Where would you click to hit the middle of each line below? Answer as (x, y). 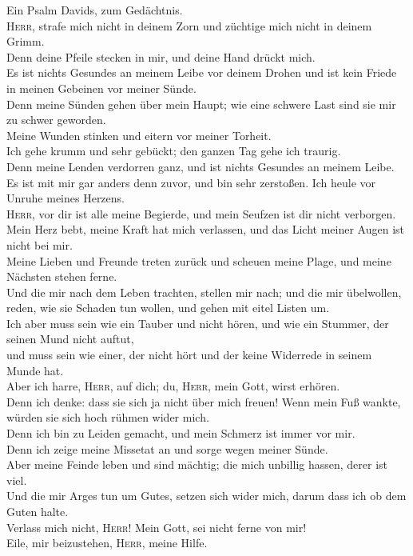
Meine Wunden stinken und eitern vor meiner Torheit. (139, 135)
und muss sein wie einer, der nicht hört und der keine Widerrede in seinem (189, 355)
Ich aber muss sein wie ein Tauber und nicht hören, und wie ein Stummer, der (198, 323)
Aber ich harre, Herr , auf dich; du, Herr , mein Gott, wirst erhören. (173, 386)
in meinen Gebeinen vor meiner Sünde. (101, 88)
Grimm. (26, 41)
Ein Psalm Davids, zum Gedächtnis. (95, 10)
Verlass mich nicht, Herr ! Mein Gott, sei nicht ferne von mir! (157, 527)
